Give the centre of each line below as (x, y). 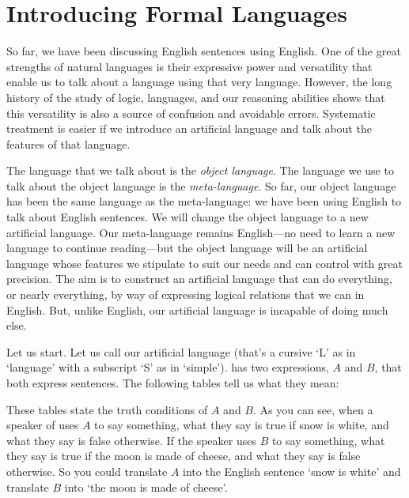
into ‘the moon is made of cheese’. (146, 487)
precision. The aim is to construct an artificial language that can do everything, (199, 279)
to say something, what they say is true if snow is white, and (242, 425)
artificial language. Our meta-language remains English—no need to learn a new (201, 232)
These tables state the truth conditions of (107, 409)
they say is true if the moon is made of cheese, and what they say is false (184, 456)
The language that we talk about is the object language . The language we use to (200, 170)
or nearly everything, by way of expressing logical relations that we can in (186, 294)
